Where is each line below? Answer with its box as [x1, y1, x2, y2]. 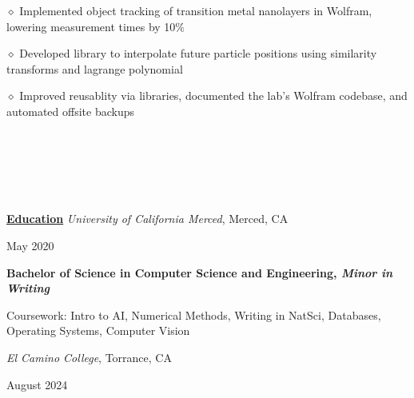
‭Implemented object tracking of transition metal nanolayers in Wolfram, [19, 2, 372, 18]
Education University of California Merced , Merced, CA [6, 210, 289, 227]
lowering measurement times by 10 [6, 18, 176, 34]
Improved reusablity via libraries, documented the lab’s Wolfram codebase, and [19, 87, 408, 104]
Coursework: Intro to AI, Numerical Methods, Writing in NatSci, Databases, [6, 306, 381, 323]
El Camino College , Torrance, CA [6, 348, 172, 365]
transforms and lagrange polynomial [6, 60, 183, 77]
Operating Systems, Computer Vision [6, 322, 190, 339]
